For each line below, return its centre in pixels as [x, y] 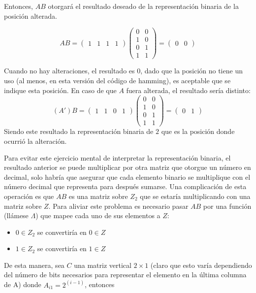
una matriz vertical [103, 265]
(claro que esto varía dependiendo [201, 265]
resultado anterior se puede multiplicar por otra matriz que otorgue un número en [128, 167]
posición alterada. [31, 16]
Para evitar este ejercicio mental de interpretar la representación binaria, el [117, 157]
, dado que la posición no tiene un [192, 71]
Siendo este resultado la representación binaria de [79, 131]
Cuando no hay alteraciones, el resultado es [69, 71]
